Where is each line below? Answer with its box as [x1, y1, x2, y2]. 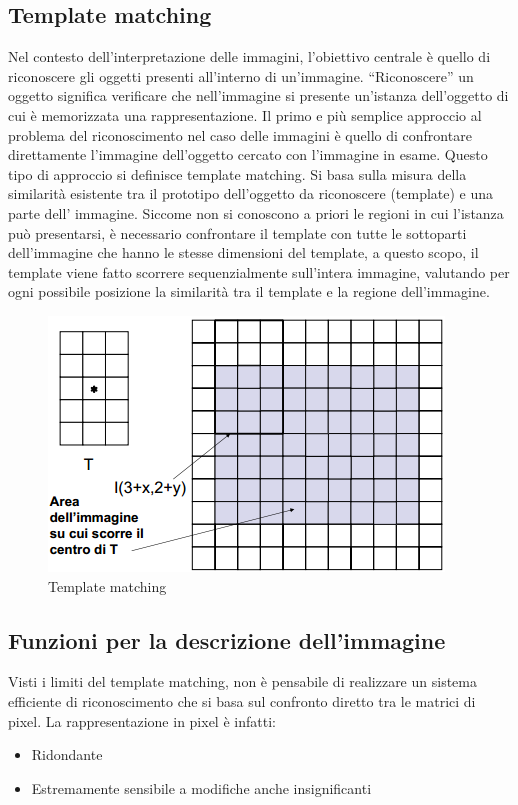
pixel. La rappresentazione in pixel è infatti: [8, 710, 276, 731]
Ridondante [31, 744, 103, 765]
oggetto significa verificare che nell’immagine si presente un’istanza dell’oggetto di [8, 85, 509, 106]
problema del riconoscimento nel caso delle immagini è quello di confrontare [8, 124, 472, 145]
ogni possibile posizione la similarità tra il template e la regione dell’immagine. [8, 281, 490, 302]
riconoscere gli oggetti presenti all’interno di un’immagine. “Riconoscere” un [8, 65, 474, 86]
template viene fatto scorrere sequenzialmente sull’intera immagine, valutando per [8, 261, 510, 282]
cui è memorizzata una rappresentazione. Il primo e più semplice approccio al [8, 104, 482, 125]
